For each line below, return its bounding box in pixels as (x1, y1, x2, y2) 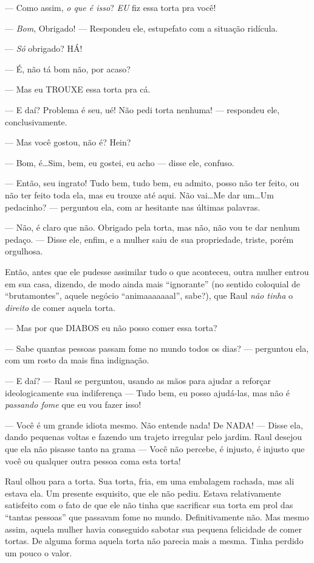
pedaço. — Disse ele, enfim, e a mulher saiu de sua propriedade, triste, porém (5, 233, 294, 245)
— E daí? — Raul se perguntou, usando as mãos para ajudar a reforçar (5, 374, 271, 387)
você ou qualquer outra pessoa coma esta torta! (5, 454, 181, 467)
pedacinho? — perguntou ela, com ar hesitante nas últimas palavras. (5, 200, 261, 213)
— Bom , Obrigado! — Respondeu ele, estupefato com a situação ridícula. (5, 21, 278, 34)
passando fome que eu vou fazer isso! (5, 398, 142, 411)
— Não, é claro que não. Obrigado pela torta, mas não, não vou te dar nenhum (5, 221, 300, 234)
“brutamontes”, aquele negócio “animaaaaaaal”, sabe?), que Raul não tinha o (5, 289, 293, 302)
